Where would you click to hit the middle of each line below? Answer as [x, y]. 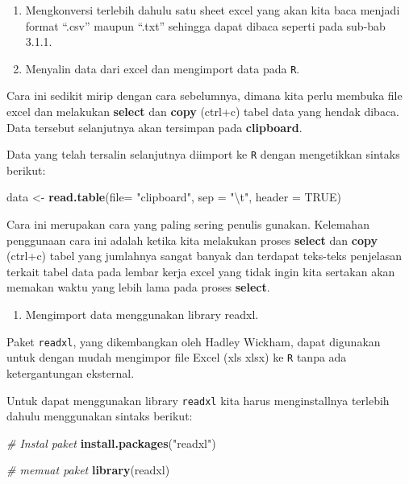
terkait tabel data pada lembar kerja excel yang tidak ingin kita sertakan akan [201, 271]
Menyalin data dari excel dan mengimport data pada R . [163, 68]
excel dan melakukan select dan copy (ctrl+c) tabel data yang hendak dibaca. [203, 112]
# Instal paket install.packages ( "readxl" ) [111, 443]
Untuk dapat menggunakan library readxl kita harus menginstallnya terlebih [198, 400]
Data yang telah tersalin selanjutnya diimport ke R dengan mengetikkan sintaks [203, 154]
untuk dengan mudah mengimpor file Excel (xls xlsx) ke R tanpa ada [177, 357]
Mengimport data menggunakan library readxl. [142, 314]
